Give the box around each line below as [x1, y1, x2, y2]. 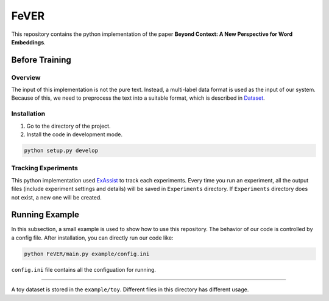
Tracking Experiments [11, 164, 79, 173]
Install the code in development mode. [26, 131, 123, 138]
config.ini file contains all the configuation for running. [11, 266, 157, 273]
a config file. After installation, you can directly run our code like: [11, 234, 174, 241]
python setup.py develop [24, 147, 99, 154]
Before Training [11, 55, 71, 65]
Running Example [11, 210, 79, 220]
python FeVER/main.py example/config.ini [24, 250, 150, 257]
